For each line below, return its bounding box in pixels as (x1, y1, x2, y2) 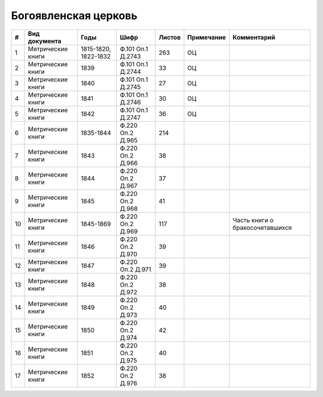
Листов (159, 33, 181, 41)
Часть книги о (232, 216, 274, 224)
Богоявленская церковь (11, 9, 138, 22)
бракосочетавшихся (232, 223, 292, 232)
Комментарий (232, 33, 275, 41)
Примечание (187, 33, 227, 41)
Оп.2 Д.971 (120, 265, 152, 273)
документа (28, 36, 62, 45)
